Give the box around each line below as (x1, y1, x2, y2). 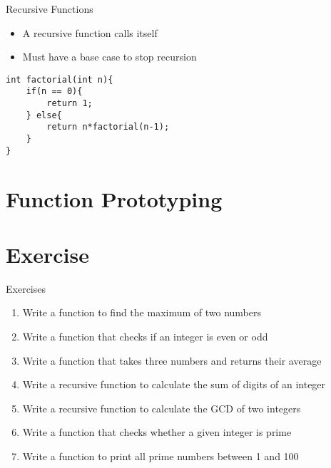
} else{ (26, 110, 62, 120)
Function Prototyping (6, 184, 223, 213)
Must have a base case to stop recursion (22, 49, 197, 64)
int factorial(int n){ (6, 74, 113, 85)
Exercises (6, 281, 46, 296)
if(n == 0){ (26, 86, 83, 97)
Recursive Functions (6, 1, 93, 16)
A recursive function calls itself (22, 25, 158, 40)
